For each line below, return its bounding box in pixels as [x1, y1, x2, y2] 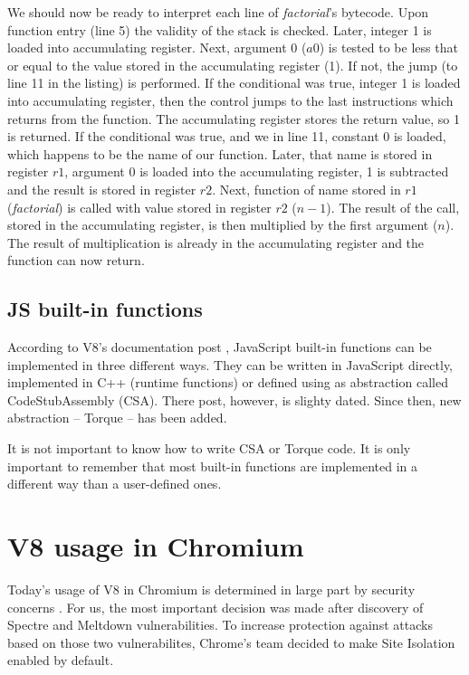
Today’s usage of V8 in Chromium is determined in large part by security [7, 579, 416, 598]
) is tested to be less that [319, 38, 458, 57]
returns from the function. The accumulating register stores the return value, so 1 [7, 109, 461, 128]
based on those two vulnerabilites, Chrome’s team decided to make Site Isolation [7, 632, 455, 651]
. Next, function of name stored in [212, 179, 401, 198]
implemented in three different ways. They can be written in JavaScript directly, [7, 355, 454, 374]
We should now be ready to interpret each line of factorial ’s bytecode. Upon [7, 3, 429, 21]
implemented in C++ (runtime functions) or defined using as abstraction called [7, 373, 448, 392]
